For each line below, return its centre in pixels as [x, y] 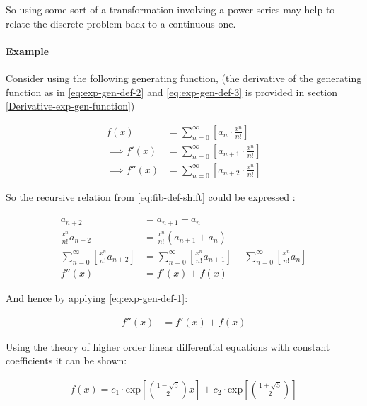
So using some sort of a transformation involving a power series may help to [170, 9]
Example [28, 51]
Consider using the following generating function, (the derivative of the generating [184, 77]
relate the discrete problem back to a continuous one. [121, 23]
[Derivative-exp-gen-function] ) [70, 106]
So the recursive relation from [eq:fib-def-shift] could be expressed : [151, 196]
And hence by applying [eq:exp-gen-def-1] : [97, 298]
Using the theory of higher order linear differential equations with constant [168, 346]
